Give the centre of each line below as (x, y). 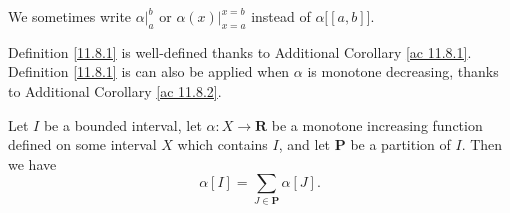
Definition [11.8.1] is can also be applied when (149, 71)
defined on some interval (82, 144)
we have (32, 163)
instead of (281, 16)
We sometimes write (70, 16)
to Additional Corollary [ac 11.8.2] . (115, 90)
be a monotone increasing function (377, 124)
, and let (304, 144)
